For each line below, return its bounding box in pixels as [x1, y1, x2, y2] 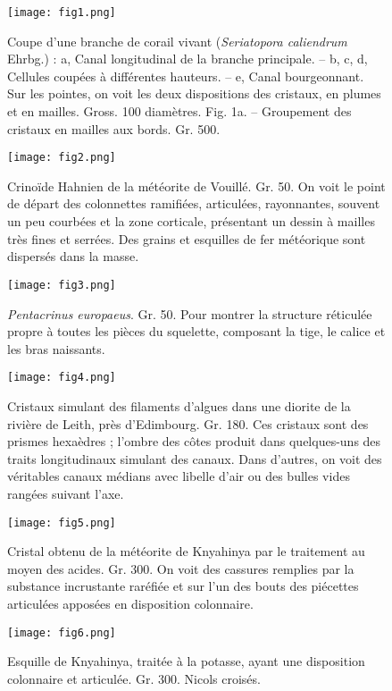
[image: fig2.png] [7, 151, 116, 164]
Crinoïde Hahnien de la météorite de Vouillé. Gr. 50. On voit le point [7, 176, 386, 195]
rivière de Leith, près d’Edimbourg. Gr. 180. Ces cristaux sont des [7, 414, 369, 433]
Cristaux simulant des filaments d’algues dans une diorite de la [7, 396, 351, 415]
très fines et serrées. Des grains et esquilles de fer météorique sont [7, 229, 366, 248]
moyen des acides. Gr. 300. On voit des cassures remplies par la [7, 559, 354, 577]
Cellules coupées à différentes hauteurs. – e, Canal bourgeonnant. [7, 66, 364, 85]
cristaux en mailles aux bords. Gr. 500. [7, 119, 221, 138]
